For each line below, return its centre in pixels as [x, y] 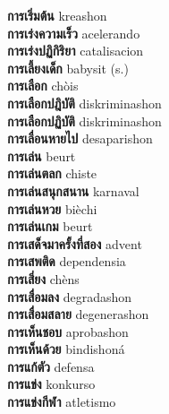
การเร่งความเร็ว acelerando [74, 33]
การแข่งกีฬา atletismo [62, 402]
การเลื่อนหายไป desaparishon [80, 138]
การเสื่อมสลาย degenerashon [78, 314]
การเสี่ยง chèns [43, 278]
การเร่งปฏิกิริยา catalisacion [76, 51]
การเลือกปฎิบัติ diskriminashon [84, 103]
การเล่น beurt [42, 155]
